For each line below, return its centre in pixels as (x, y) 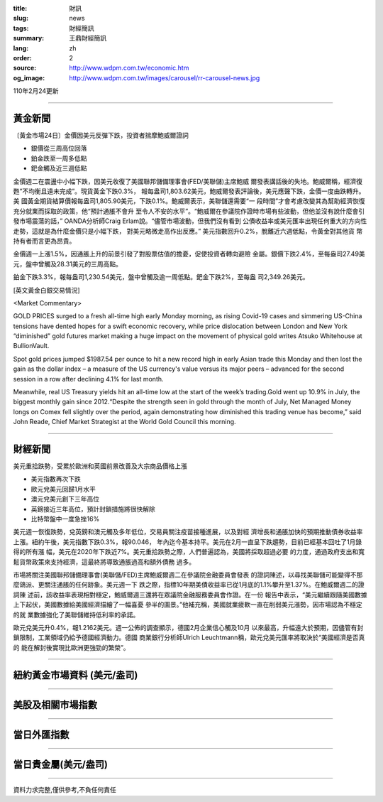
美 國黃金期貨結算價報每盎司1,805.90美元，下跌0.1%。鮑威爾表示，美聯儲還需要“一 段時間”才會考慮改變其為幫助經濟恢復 (189, 201)
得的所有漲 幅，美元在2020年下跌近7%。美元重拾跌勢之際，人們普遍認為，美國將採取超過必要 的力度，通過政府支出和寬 (189, 552)
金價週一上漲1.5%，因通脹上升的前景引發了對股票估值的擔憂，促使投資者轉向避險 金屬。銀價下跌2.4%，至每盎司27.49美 (189, 254)
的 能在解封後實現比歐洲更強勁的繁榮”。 (72, 647)
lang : (21, 48)
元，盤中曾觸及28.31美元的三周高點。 (67, 264)
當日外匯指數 (41, 734)
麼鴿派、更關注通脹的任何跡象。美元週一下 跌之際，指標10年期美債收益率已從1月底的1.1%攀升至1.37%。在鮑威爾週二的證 (189, 585)
